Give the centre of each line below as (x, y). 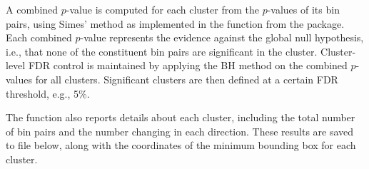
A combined (32, 9)
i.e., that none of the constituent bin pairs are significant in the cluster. (162, 51)
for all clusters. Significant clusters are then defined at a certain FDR (187, 79)
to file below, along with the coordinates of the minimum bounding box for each (181, 145)
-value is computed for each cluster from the (162, 9)
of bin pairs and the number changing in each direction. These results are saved (180, 131)
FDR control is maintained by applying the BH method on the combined (188, 65)
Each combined (39, 37)
